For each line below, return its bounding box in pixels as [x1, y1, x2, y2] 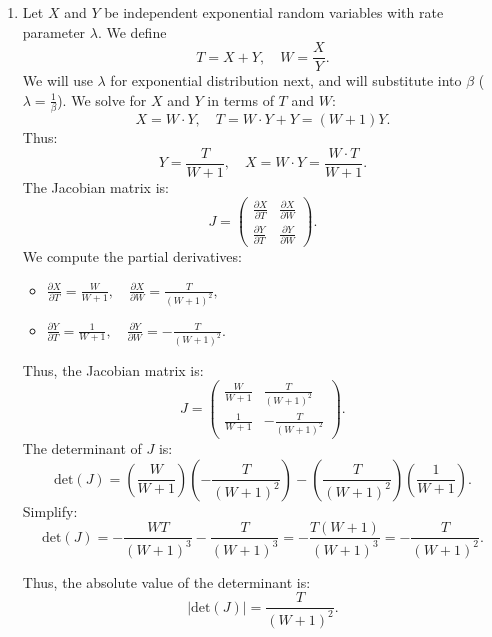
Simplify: [22, 500, 78, 521]
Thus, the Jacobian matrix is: [22, 359, 204, 380]
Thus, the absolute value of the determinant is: [22, 571, 311, 592]
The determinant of [22, 438, 142, 459]
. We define [97, 21, 167, 42]
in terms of [207, 89, 274, 110]
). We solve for [57, 89, 147, 110]
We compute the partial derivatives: [22, 246, 242, 267]
